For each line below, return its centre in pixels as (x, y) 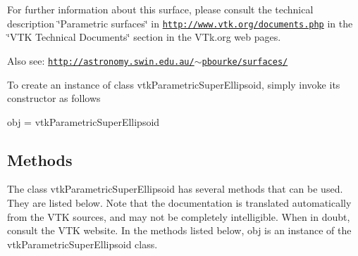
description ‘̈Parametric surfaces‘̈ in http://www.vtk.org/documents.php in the (180, 23)
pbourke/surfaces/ (245, 62)
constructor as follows (54, 98)
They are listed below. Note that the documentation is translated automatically (179, 203)
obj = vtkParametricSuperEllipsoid (84, 121)
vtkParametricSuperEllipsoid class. (82, 244)
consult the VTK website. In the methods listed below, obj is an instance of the (179, 230)
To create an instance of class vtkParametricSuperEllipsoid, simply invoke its (174, 84)
